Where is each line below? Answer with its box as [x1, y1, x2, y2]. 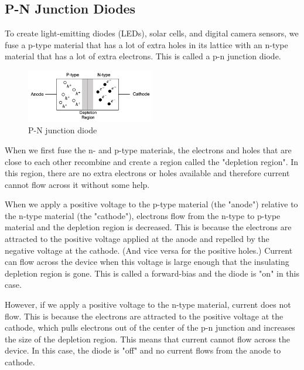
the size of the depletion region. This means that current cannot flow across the [5, 332, 291, 345]
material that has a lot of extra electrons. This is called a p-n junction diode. [5, 50, 281, 62]
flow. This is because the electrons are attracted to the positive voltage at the [5, 310, 283, 322]
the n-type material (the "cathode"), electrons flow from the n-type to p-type [5, 209, 281, 221]
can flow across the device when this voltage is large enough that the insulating [5, 255, 289, 268]
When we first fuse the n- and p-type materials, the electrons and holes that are [5, 143, 292, 156]
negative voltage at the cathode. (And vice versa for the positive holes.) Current [5, 244, 293, 256]
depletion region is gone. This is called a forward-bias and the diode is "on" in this [5, 267, 300, 279]
